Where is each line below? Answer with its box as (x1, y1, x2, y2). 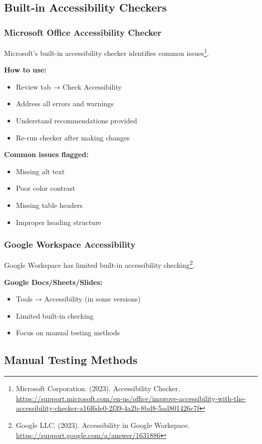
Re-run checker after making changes (16, 132, 130, 142)
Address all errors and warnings (16, 98, 114, 109)
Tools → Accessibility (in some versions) (16, 293, 141, 304)
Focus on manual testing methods (16, 327, 120, 338)
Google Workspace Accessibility (4, 238, 136, 251)
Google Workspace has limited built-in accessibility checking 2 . (4, 258, 195, 270)
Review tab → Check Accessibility (16, 81, 122, 92)
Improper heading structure (16, 216, 101, 227)
